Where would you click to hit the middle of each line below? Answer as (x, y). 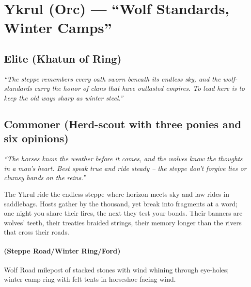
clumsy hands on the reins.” (45, 177)
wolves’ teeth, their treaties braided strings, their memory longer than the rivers (123, 222)
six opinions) (36, 138)
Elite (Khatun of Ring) (63, 58)
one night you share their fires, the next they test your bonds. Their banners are (123, 213)
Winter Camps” (58, 27)
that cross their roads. (37, 232)
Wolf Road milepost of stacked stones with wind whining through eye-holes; (117, 269)
